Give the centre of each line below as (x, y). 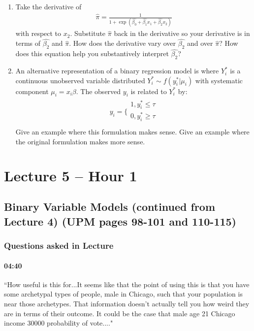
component (32, 91)
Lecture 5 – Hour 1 (71, 175)
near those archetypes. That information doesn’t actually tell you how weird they (127, 303)
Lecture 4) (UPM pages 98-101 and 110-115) (120, 221)
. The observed (98, 91)
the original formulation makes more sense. (80, 141)
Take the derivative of (48, 6)
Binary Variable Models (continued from (110, 207)
